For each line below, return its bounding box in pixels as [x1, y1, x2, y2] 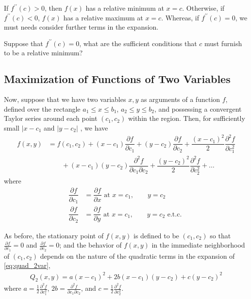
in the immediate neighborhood [151, 240, 245, 250]
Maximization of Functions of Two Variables [4, 71, 231, 86]
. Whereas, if [161, 12, 200, 22]
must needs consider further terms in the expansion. [4, 22, 159, 32]
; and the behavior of [59, 240, 122, 250]
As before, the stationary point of [4, 230, 104, 240]
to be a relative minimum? [4, 48, 83, 58]
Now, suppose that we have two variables [4, 94, 126, 104]
